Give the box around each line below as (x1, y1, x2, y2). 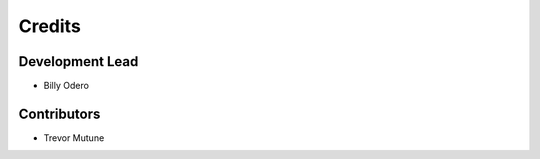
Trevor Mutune (43, 131, 105, 144)
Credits (18, 15, 82, 37)
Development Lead (18, 53, 139, 70)
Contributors (18, 105, 101, 122)
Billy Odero (43, 80, 90, 92)
